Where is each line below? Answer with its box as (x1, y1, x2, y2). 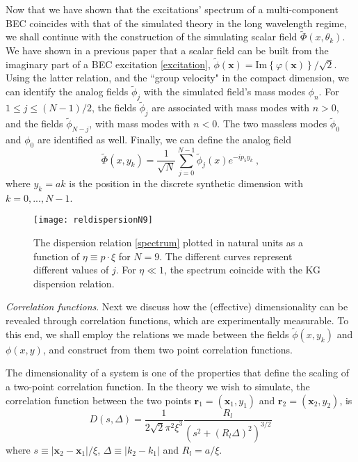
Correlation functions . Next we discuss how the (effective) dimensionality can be (6, 299, 348, 314)
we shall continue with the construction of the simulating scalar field (6, 29, 298, 44)
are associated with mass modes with (152, 100, 310, 115)
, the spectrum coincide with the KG (164, 262, 321, 277)
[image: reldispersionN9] (33, 215, 153, 225)
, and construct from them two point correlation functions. (42, 342, 293, 356)
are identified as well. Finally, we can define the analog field (37, 132, 292, 147)
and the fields (6, 116, 63, 131)
